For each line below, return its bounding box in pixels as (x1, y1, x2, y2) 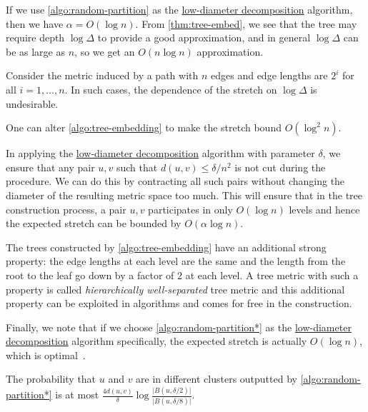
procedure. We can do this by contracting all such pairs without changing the (6, 174, 345, 189)
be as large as (6, 44, 66, 59)
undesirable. (6, 96, 59, 111)
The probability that (6, 371, 96, 386)
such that (116, 159, 158, 174)
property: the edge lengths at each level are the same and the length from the (6, 253, 346, 268)
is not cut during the (234, 159, 326, 174)
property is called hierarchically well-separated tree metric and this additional (6, 281, 345, 296)
